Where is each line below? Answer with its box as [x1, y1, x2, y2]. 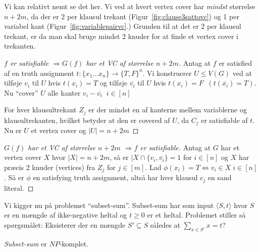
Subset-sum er [4, 238, 47, 248]
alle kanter [47, 87, 81, 98]
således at [150, 219, 180, 230]
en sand [207, 172, 232, 183]
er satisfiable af [201, 114, 248, 125]
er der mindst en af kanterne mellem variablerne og [88, 104, 247, 115]
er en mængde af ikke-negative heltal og [4, 209, 127, 220]
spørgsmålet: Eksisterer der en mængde [4, 219, 126, 230]
